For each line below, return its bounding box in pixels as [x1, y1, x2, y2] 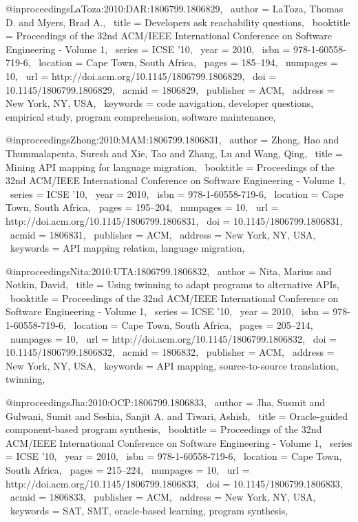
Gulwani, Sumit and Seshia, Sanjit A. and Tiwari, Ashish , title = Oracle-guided [6, 408, 348, 423]
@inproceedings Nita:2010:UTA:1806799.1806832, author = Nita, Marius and [6, 263, 332, 278]
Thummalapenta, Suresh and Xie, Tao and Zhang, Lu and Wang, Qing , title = [6, 145, 343, 160]
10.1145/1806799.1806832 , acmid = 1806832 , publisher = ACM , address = [6, 345, 335, 359]
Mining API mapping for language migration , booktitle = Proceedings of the [6, 159, 335, 174]
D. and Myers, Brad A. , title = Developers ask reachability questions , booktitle [6, 14, 350, 29]
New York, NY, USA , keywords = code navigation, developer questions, [6, 96, 314, 110]
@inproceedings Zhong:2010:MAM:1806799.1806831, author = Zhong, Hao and [6, 132, 339, 147]
